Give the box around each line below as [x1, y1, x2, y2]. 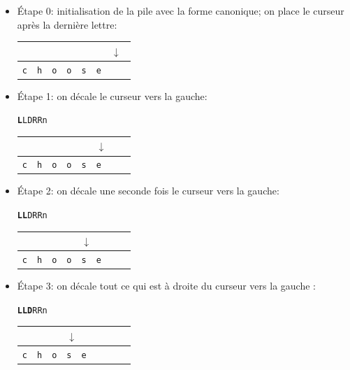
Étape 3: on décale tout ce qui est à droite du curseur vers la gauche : [17, 278, 316, 293]
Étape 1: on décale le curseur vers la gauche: [17, 88, 207, 103]
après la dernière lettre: [17, 17, 117, 31]
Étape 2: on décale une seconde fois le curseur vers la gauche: [17, 183, 279, 198]
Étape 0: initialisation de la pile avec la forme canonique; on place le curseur [17, 3, 344, 17]
